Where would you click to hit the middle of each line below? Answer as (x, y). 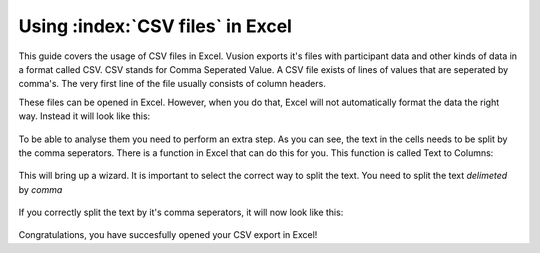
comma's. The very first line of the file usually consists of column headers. (172, 84)
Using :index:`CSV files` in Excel (155, 26)
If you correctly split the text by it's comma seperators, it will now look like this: (181, 212)
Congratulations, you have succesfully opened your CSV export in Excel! (168, 235)
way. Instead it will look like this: (84, 116)
